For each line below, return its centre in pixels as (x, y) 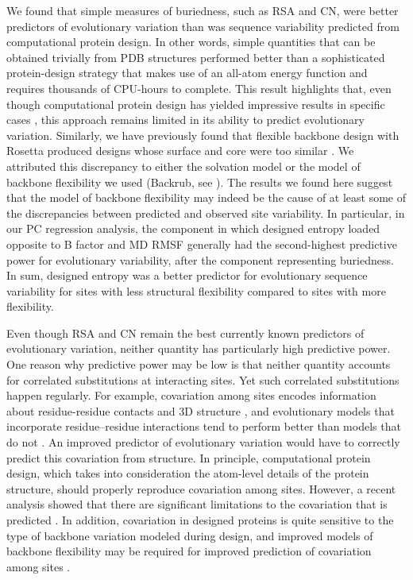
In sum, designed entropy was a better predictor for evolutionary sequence (187, 275)
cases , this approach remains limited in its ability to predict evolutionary (185, 120)
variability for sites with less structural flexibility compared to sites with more (196, 290)
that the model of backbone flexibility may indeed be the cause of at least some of (206, 197)
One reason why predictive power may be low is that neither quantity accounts (199, 364)
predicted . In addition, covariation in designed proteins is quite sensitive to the (200, 520)
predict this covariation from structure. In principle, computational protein (189, 457)
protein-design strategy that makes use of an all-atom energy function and (187, 73)
